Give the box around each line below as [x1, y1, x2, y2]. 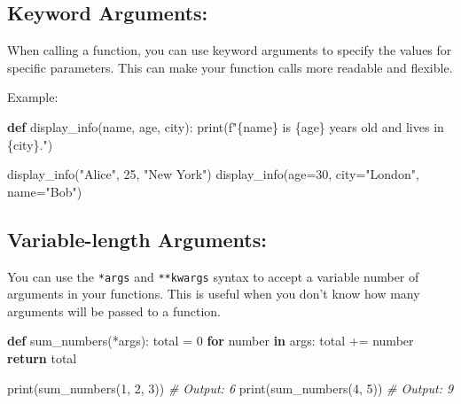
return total [7, 349, 77, 367]
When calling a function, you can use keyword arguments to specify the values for [7, 41, 452, 59]
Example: [7, 88, 59, 106]
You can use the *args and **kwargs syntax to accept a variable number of [7, 267, 419, 285]
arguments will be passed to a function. [7, 301, 221, 320]
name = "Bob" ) [7, 182, 82, 200]
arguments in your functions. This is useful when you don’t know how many [7, 284, 420, 303]
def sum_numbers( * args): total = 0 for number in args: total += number [7, 331, 414, 350]
